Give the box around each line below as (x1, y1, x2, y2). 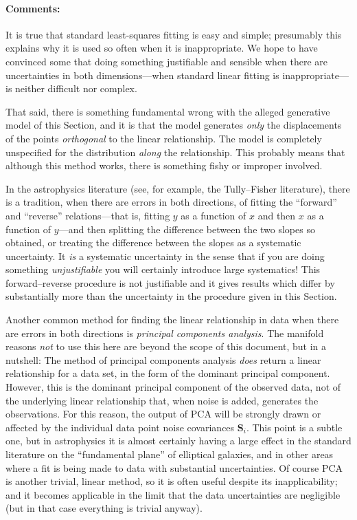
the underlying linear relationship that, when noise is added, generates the (5, 393, 319, 407)
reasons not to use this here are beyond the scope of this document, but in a (5, 339, 327, 354)
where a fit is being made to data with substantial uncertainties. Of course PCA (5, 460, 343, 475)
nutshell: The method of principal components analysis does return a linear (5, 352, 321, 367)
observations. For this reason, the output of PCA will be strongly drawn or (5, 407, 321, 421)
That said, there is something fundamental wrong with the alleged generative (5, 104, 330, 118)
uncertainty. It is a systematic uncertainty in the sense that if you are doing (5, 248, 325, 263)
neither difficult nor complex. (15, 81, 137, 96)
